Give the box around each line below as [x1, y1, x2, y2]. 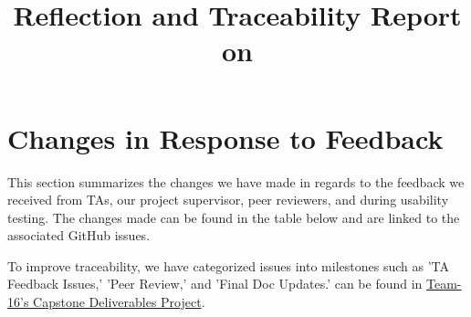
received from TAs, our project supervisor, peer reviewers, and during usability [7, 190, 449, 209]
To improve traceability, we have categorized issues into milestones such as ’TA [7, 256, 449, 275]
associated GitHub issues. [7, 226, 151, 245]
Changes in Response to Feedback [7, 119, 444, 156]
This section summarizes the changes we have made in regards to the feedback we [7, 172, 465, 191]
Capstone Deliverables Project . [33, 292, 205, 312]
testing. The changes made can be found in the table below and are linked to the [7, 207, 460, 227]
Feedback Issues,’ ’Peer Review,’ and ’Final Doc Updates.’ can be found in [7, 274, 423, 293]
